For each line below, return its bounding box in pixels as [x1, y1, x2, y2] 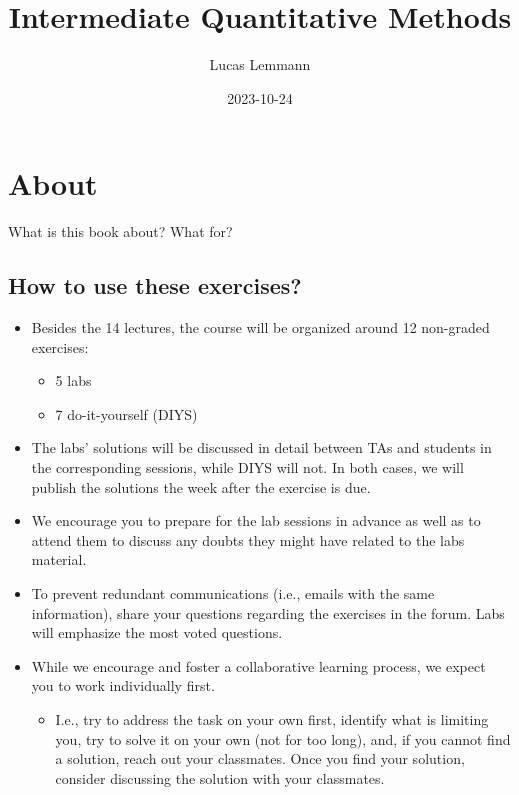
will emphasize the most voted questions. [31, 622, 283, 643]
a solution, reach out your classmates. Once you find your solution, [55, 748, 465, 769]
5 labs [55, 370, 92, 391]
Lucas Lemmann [209, 54, 311, 75]
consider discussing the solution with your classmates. [55, 767, 385, 788]
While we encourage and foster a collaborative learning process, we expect [31, 655, 486, 676]
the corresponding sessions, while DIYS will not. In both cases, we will [31, 457, 464, 478]
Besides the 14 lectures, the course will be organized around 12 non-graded [31, 317, 490, 338]
